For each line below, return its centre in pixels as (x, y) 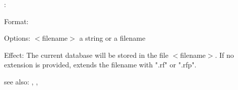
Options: (17, 38)
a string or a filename (112, 38)
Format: (16, 21)
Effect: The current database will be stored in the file (86, 55)
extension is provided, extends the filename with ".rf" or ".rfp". (100, 65)
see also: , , (21, 81)
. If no (224, 55)
